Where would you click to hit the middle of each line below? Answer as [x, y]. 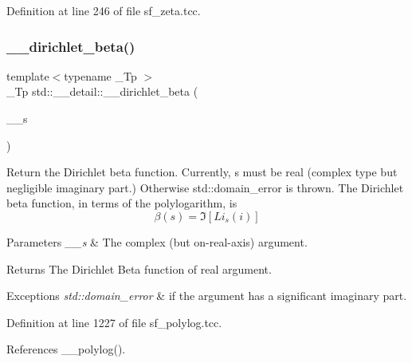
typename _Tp [100, 75]
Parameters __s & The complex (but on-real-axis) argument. [157, 241]
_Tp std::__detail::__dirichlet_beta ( [102, 91]
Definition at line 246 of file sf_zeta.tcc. [104, 10]
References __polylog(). [66, 349]
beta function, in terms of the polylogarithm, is [122, 203]
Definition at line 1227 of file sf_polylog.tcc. [114, 322]
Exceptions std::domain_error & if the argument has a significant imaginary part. [207, 296]
